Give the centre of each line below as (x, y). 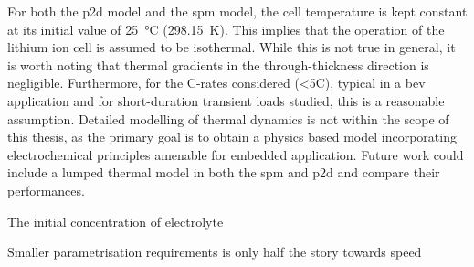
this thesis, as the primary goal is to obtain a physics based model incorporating (232, 137)
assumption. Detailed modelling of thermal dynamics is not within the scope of (228, 118)
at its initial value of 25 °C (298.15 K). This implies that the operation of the (226, 29)
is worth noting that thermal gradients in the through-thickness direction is (218, 64)
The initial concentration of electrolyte (116, 221)
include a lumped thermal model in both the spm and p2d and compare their (224, 172)
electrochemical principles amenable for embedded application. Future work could (236, 154)
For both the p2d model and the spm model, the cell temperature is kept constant (237, 11)
